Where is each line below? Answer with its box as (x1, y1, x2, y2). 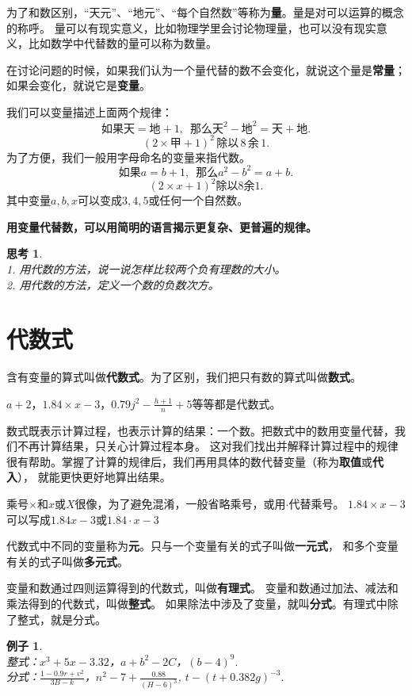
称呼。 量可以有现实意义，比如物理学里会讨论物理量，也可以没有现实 (17, 19, 376, 36)
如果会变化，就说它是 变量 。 (6, 77, 151, 94)
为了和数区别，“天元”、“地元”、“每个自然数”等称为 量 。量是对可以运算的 (6, 4, 382, 20)
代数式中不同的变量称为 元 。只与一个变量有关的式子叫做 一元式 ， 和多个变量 (6, 537, 399, 554)
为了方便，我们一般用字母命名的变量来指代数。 (6, 148, 250, 165)
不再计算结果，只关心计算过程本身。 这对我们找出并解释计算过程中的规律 (17, 438, 399, 454)
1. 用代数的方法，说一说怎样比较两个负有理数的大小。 (6, 260, 286, 277)
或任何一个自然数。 (148, 192, 249, 208)
